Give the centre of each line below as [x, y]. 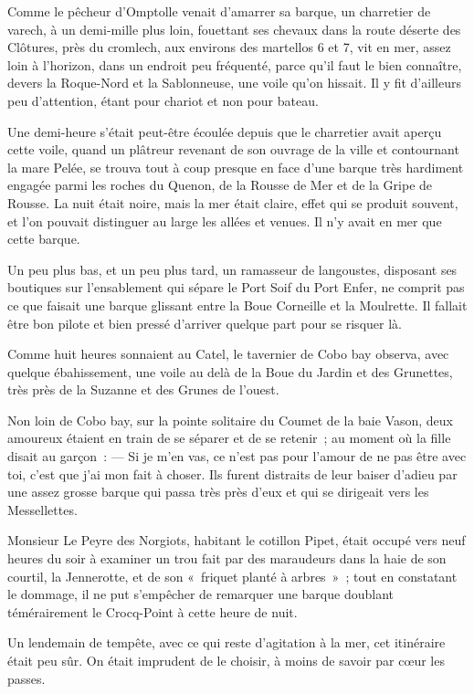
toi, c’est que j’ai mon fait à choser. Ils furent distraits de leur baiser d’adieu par [232, 473]
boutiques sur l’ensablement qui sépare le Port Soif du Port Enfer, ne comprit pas [236, 287]
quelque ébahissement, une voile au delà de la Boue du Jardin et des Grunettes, [230, 371]
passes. [26, 678]
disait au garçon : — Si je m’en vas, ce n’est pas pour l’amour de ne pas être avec [237, 456]
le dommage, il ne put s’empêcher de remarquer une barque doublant [200, 594]
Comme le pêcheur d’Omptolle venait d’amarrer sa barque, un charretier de [219, 11]
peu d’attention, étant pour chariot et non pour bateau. [163, 100]
